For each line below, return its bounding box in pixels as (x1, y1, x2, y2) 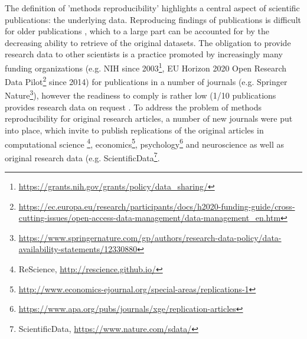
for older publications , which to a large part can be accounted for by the (5, 25, 269, 37)
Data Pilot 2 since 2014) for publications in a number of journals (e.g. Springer (5, 74, 288, 87)
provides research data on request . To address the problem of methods (5, 100, 262, 113)
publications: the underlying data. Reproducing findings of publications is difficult (5, 13, 301, 25)
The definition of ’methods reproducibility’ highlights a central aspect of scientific (5, 2, 300, 14)
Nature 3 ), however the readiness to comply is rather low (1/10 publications (5, 87, 276, 102)
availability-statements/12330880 (18, 243, 138, 255)
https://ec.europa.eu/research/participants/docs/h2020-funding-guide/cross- (18, 200, 295, 212)
